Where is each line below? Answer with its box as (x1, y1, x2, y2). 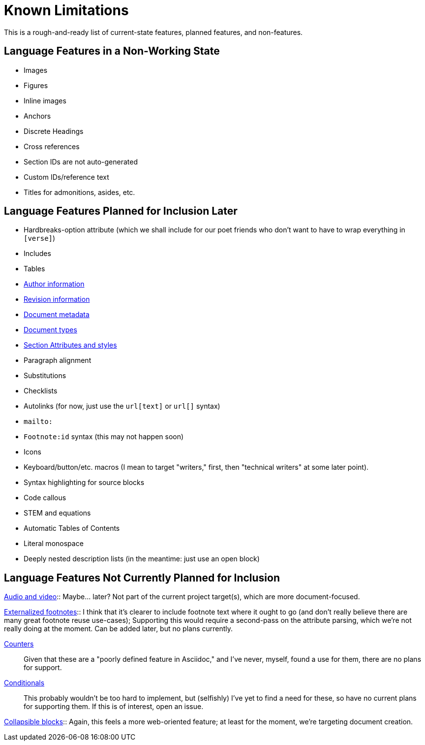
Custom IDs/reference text (24, 172, 109, 181)
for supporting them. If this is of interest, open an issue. (24, 702, 204, 711)
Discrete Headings (24, 127, 84, 135)
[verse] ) (24, 234, 56, 243)
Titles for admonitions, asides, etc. (24, 188, 135, 196)
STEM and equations (24, 509, 91, 518)
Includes (24, 249, 51, 258)
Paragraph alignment (24, 356, 91, 365)
